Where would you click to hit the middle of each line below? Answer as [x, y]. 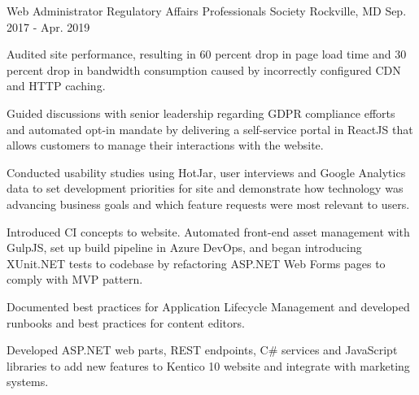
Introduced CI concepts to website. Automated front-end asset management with [208, 231]
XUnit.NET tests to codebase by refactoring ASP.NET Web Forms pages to [196, 263]
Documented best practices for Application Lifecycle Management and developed [208, 306]
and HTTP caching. [56, 86]
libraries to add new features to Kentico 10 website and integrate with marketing [208, 365]
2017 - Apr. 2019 [48, 26]
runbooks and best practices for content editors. [126, 322]
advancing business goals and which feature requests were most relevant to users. [208, 204]
